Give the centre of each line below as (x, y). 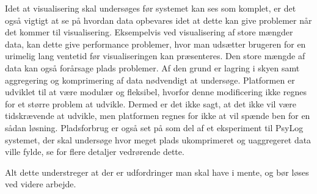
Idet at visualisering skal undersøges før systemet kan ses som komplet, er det (151, 8)
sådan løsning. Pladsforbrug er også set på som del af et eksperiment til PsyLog (154, 127)
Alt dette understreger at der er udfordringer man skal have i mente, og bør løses (157, 172)
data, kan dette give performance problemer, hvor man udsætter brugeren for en (155, 44)
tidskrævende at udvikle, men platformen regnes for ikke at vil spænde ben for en (158, 116)
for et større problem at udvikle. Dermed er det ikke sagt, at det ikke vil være (151, 103)
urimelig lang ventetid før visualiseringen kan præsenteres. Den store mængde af (155, 56)
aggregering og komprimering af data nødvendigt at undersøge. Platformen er (150, 80)
